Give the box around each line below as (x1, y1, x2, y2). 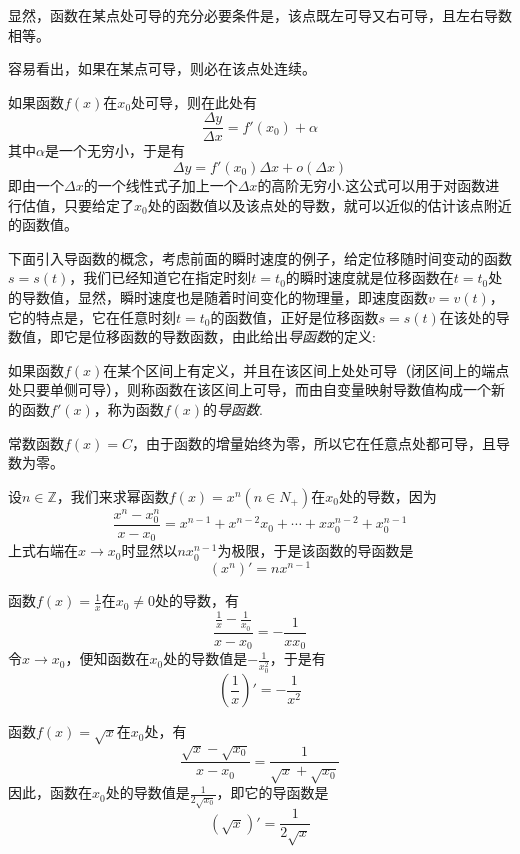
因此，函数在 (8, 782, 92, 803)
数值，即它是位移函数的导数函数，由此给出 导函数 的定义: (8, 326, 376, 347)
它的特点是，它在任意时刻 (8, 306, 176, 327)
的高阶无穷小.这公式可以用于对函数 (257, 175, 486, 196)
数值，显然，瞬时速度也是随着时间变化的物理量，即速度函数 (35, 287, 428, 307)
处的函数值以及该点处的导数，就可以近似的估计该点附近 (147, 194, 512, 215)
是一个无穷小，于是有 (44, 140, 185, 161)
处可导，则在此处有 (131, 91, 258, 112)
